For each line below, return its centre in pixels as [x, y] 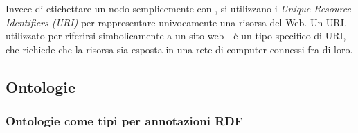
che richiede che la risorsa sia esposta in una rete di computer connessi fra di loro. [179, 49]
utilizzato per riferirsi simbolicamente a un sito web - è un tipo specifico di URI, [176, 36]
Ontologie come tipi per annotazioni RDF [124, 121]
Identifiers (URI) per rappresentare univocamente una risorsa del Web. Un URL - [179, 22]
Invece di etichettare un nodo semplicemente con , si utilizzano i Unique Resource [178, 8]
